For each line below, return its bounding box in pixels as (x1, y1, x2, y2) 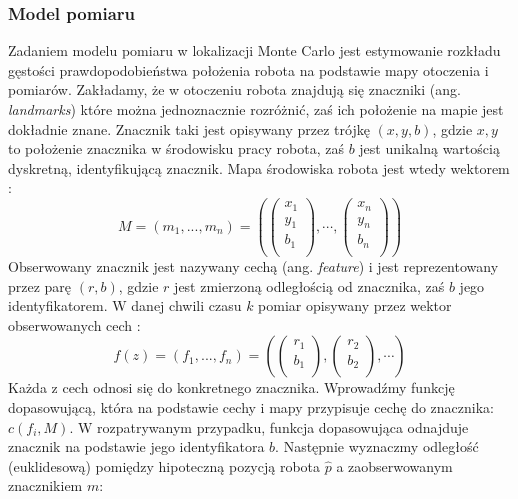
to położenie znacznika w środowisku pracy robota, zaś (8, 138, 344, 159)
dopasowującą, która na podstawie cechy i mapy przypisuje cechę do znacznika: (8, 396, 495, 417)
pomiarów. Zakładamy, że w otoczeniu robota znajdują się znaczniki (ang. (8, 79, 461, 100)
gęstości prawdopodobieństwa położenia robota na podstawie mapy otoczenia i (8, 59, 489, 80)
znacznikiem (8, 475, 83, 496)
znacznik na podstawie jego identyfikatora (8, 436, 265, 457)
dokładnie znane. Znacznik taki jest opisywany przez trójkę (8, 118, 370, 139)
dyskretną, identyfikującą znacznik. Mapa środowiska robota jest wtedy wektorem (8, 157, 510, 178)
